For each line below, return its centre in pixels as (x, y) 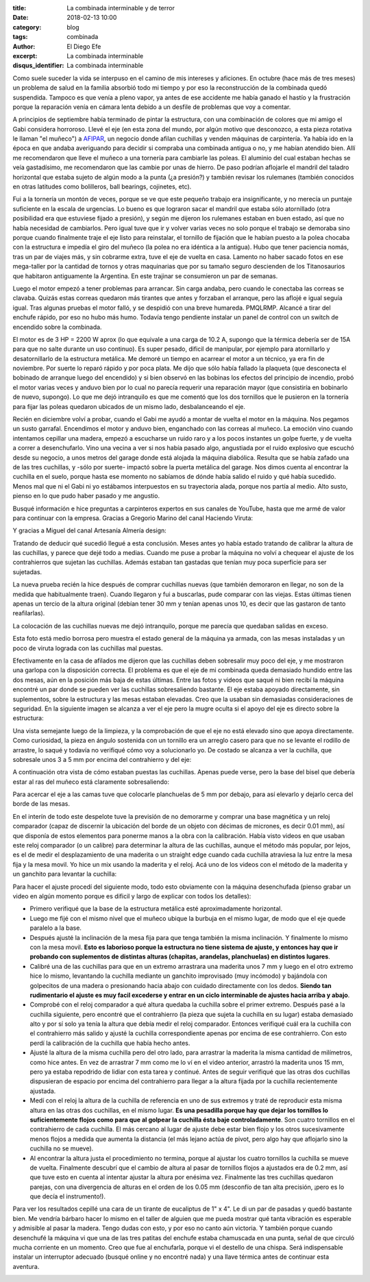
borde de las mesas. (41, 804)
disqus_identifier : (38, 66)
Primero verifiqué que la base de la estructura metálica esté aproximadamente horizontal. (156, 909)
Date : (21, 18)
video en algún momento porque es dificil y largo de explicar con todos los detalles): (132, 896)
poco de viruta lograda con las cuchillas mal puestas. (88, 648)
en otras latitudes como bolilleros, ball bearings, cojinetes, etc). (102, 187)
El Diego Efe (84, 46)
